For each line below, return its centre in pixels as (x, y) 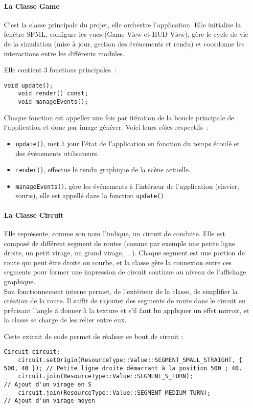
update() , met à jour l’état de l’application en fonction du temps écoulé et (127, 143)
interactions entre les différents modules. (64, 53)
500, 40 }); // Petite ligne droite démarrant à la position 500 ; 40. (123, 368)
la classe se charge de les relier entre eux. (65, 320)
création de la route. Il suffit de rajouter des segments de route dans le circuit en (125, 301)
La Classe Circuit (34, 215)
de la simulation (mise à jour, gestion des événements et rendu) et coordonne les (124, 43)
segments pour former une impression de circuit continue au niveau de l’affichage (125, 272)
